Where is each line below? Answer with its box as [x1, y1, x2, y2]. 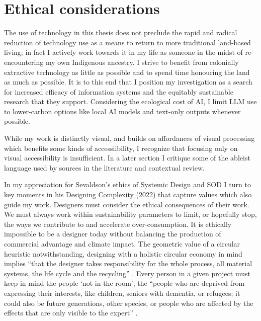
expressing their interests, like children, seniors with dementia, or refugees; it [4, 287, 240, 298]
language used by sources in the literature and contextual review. [4, 162, 205, 173]
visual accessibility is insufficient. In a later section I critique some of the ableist [4, 152, 250, 163]
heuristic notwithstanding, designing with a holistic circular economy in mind [4, 248, 242, 259]
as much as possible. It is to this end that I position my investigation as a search [4, 76, 252, 87]
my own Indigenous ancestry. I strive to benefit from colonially [45, 56, 239, 67]
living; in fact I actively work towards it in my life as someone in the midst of [4, 47, 243, 57]
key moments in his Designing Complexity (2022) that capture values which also [4, 189, 252, 200]
